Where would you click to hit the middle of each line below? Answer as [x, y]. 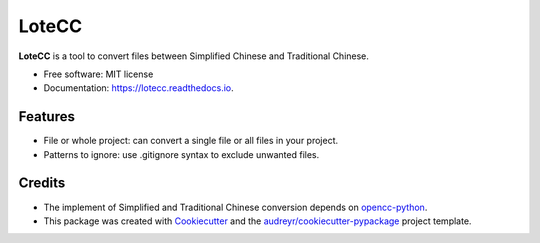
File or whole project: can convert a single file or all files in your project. [191, 141]
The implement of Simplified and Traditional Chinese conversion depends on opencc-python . [235, 207]
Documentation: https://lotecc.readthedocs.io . [138, 88]
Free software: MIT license [98, 74]
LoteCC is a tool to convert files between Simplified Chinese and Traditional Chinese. [194, 56]
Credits [42, 183]
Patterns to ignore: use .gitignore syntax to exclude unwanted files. [181, 154]
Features [46, 116]
